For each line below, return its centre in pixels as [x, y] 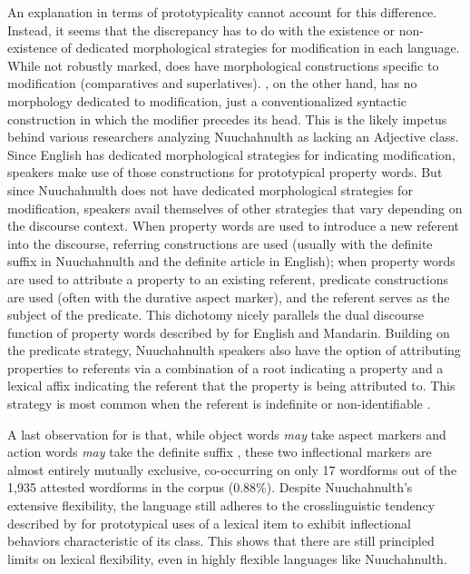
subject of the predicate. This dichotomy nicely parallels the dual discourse [216, 315]
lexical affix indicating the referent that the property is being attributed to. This [231, 386]
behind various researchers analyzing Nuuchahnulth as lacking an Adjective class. [233, 137]
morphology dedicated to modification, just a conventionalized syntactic [207, 100]
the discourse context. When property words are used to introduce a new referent [233, 226]
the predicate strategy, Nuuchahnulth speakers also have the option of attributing [234, 350]
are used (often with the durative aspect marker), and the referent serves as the [229, 297]
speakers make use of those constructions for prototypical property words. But [225, 172]
